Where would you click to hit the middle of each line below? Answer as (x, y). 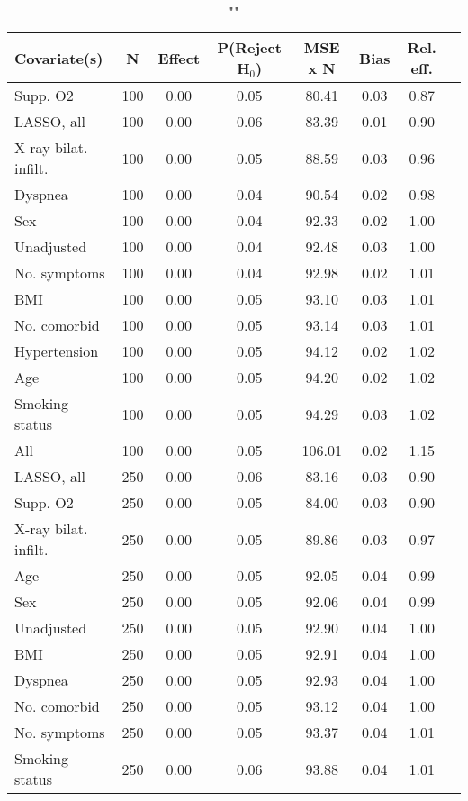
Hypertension (57, 351)
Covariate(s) (59, 58)
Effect (179, 58)
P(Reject (249, 47)
